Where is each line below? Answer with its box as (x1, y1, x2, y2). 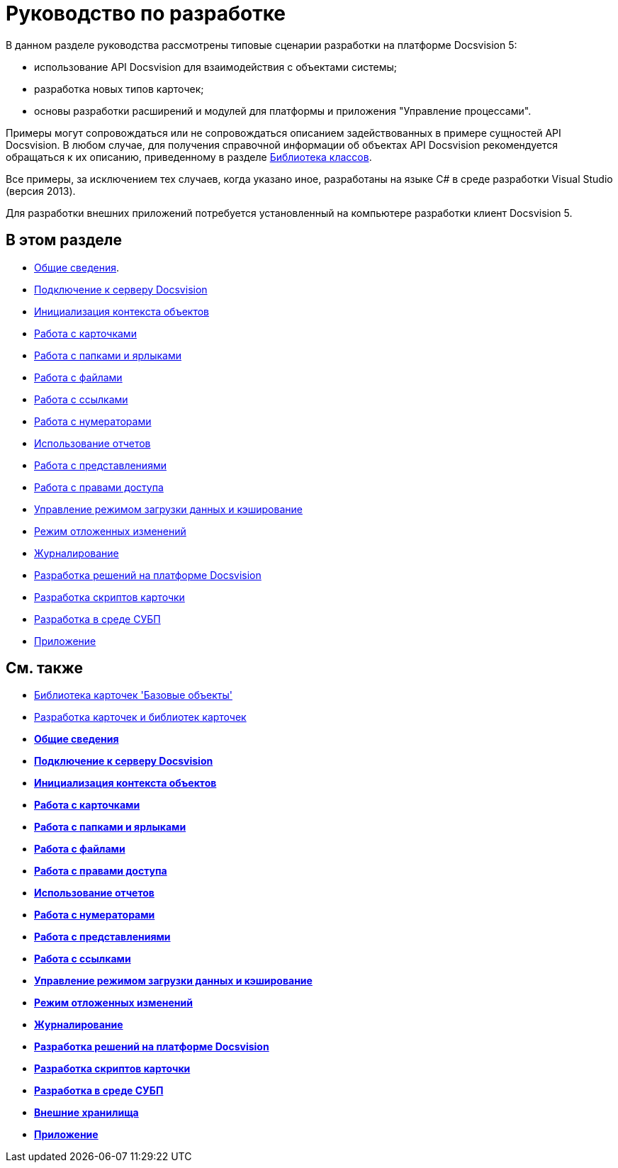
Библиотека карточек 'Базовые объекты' (34, 689, 232, 702)
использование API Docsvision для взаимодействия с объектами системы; (34, 60, 398, 73)
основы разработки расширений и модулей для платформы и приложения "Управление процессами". (34, 104, 532, 117)
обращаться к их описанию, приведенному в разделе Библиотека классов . (6, 150, 372, 163)
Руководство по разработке (6, 1, 286, 26)
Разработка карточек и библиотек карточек (34, 711, 247, 724)
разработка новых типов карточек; (34, 82, 204, 95)
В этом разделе (6, 231, 123, 249)
